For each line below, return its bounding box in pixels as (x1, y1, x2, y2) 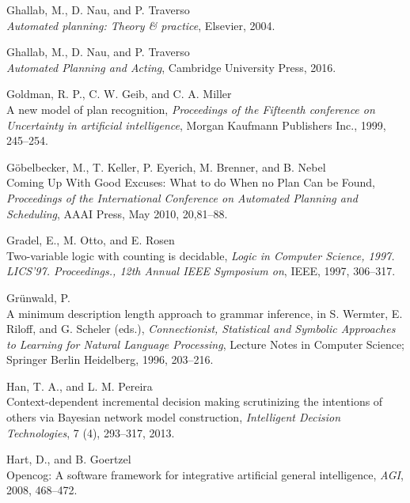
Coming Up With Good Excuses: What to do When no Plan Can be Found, (6, 174, 376, 191)
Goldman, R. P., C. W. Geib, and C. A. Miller (6, 85, 232, 102)
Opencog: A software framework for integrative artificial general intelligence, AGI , (6, 466, 404, 482)
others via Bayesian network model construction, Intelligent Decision (6, 409, 341, 425)
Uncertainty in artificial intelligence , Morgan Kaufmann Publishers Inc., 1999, (6, 116, 386, 133)
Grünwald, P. (6, 289, 70, 305)
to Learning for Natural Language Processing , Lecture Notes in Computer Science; (6, 335, 405, 352)
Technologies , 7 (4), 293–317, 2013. (6, 424, 175, 441)
